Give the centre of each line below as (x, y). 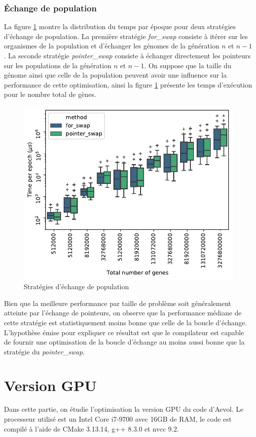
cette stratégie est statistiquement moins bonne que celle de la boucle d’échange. (126, 322)
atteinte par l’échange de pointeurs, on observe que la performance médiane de (123, 313)
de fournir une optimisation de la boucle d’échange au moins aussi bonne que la (124, 342)
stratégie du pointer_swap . (44, 351)
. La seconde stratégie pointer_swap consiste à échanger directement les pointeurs (128, 55)
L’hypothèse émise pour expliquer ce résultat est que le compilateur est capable (124, 332)
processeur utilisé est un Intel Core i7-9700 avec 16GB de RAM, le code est (118, 419)
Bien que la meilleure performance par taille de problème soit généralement (118, 303)
